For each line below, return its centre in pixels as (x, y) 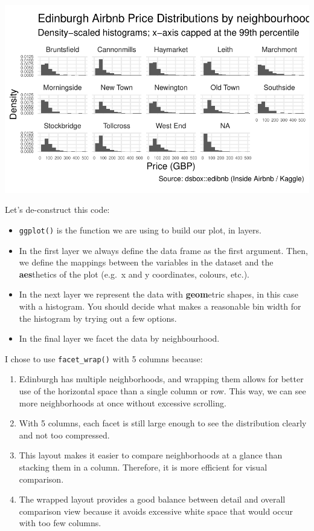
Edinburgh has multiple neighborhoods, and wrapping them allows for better (161, 379)
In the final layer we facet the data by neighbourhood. (119, 338)
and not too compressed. (64, 435)
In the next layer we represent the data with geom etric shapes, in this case (159, 294)
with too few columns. (60, 523)
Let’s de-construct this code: (57, 210)
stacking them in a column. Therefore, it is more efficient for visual (143, 467)
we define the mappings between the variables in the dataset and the (146, 262)
